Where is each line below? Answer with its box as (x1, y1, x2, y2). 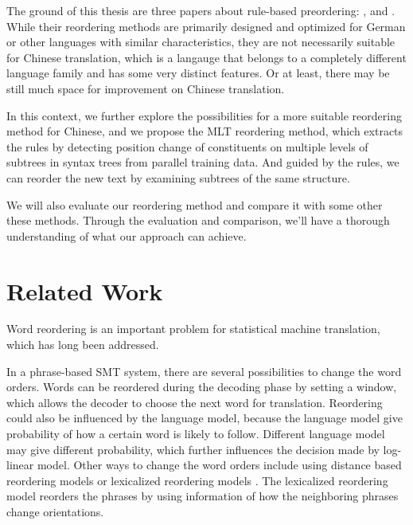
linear (6, 456, 34, 473)
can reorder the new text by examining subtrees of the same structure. (6, 169, 350, 186)
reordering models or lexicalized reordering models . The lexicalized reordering (6, 472, 388, 488)
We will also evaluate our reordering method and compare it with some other (6, 196, 383, 213)
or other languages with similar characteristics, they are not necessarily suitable (6, 33, 395, 50)
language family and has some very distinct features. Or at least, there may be (6, 65, 390, 81)
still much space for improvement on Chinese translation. (6, 80, 285, 96)
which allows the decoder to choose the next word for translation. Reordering (6, 394, 383, 410)
